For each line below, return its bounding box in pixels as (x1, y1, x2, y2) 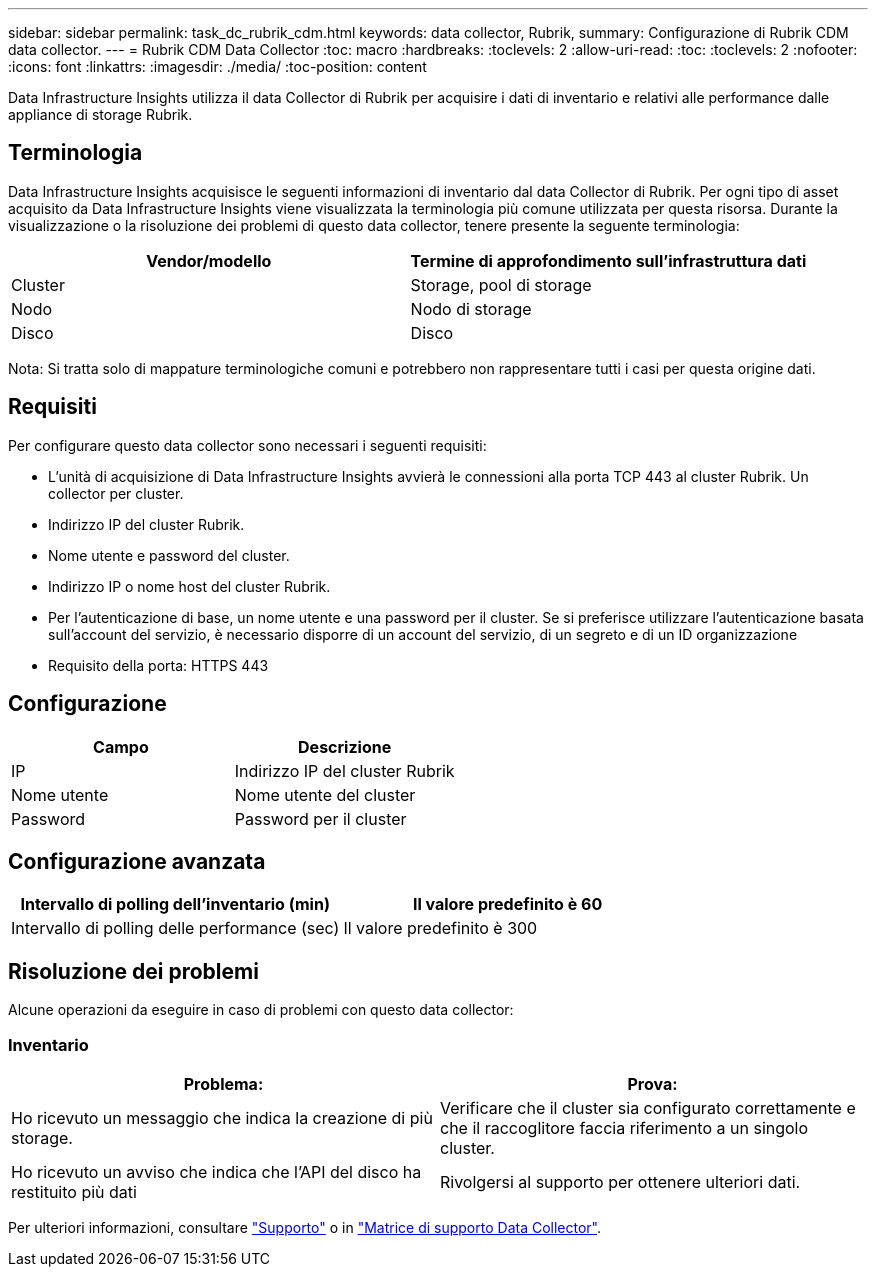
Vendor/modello (146, 250, 272, 271)
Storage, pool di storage (410, 274, 592, 295)
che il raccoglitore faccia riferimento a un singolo (440, 1117, 809, 1138)
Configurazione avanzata (8, 848, 266, 874)
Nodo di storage (410, 298, 532, 319)
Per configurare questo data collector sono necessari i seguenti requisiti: (8, 436, 487, 454)
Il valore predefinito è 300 (343, 918, 538, 939)
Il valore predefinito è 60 (412, 894, 603, 915)
